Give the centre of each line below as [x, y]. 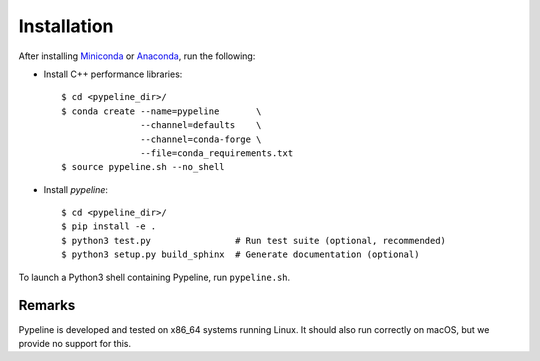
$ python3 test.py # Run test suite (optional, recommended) [254, 240]
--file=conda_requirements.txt [217, 153]
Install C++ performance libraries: [113, 74]
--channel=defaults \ [201, 125]
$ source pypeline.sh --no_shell [143, 167]
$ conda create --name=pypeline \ [161, 111]
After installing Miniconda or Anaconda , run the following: [137, 56]
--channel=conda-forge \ [201, 139]
